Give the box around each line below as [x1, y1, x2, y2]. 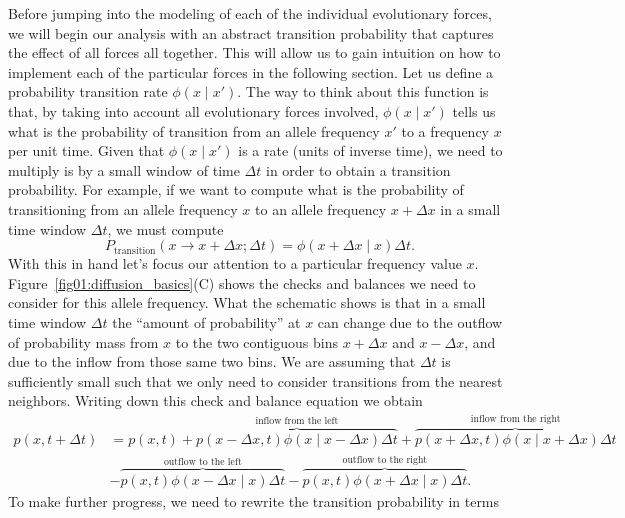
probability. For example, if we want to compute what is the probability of [8, 179, 464, 200]
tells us [452, 100, 496, 121]
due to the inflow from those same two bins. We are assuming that [8, 351, 416, 372]
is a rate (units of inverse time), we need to [238, 140, 503, 161]
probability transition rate [8, 81, 168, 102]
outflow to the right [342, 454, 428, 465]
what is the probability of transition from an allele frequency [8, 120, 380, 141]
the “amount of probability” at [112, 311, 301, 332]
